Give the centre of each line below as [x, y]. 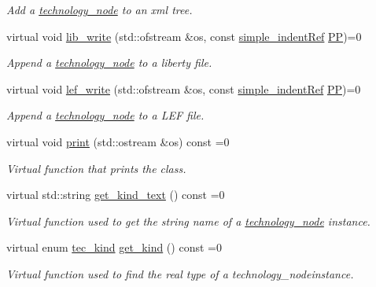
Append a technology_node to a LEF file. [105, 115]
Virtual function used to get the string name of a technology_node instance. [188, 221]
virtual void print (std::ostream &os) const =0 [118, 141]
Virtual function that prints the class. [96, 168]
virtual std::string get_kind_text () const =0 [116, 195]
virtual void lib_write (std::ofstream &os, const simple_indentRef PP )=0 [184, 36]
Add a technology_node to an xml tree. [100, 9]
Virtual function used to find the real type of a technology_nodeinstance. [180, 273]
